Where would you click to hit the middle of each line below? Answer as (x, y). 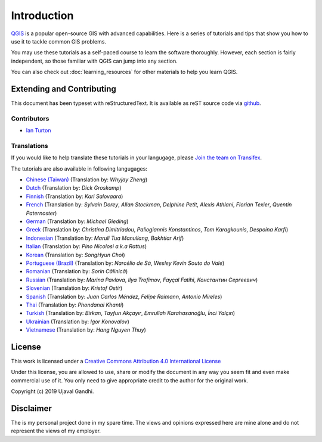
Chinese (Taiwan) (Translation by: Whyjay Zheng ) (87, 180)
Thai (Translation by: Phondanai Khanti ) (75, 305)
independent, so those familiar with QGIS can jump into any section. (95, 61)
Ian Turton (38, 131)
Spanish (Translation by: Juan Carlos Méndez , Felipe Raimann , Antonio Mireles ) (124, 296)
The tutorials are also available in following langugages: (79, 169)
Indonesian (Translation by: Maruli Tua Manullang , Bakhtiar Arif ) (105, 238)
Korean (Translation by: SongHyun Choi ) (75, 255)
